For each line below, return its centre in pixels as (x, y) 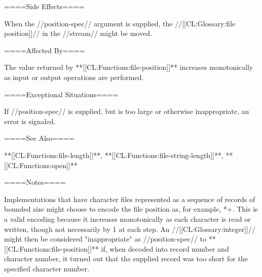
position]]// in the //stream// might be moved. (78, 33)
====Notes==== (35, 182)
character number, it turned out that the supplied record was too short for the (126, 259)
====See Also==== (39, 138)
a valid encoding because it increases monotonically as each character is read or (127, 219)
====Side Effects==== (44, 6)
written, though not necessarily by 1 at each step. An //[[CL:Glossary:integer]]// (130, 229)
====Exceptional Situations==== (61, 94)
